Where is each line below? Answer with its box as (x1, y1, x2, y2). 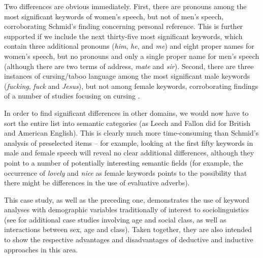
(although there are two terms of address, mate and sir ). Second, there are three (4, 60, 254, 71)
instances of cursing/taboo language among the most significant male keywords (4, 71, 250, 81)
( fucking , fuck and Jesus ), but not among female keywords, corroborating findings (4, 80, 258, 91)
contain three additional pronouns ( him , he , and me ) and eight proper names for (4, 41, 254, 51)
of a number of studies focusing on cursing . (4, 90, 140, 101)
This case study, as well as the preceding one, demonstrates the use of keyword (4, 194, 249, 205)
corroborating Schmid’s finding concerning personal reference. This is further (4, 21, 243, 31)
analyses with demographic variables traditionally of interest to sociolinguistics (4, 204, 249, 215)
